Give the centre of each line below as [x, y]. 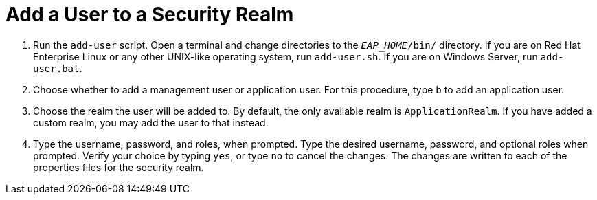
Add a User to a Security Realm [150, 14]
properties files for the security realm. [119, 167]
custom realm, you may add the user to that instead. [151, 122]
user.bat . [58, 68]
